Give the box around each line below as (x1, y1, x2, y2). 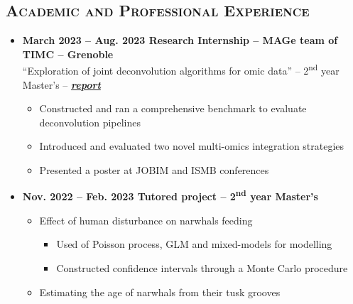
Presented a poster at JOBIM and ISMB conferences (39, 163, 269, 178)
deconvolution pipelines (39, 114, 141, 129)
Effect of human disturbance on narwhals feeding (39, 212, 253, 227)
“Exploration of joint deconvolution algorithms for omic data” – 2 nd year (22, 61, 340, 78)
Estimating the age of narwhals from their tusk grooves (39, 284, 281, 299)
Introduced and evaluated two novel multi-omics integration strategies (39, 139, 344, 153)
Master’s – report (22, 77, 101, 92)
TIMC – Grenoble (22, 46, 114, 61)
